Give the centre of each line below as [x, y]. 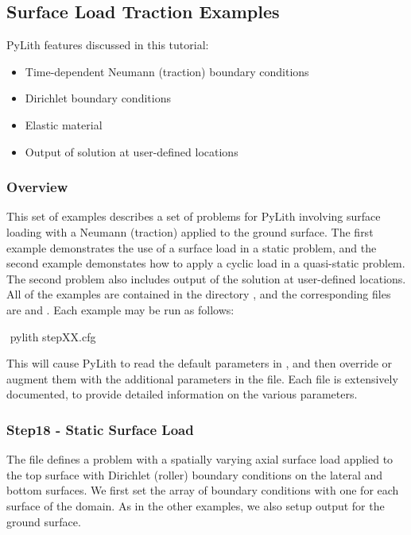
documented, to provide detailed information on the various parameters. [182, 394]
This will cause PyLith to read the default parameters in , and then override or [200, 363]
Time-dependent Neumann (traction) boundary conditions [167, 71]
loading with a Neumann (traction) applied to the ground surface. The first [190, 231]
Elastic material [64, 124]
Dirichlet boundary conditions [98, 98]
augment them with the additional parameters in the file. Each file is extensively [202, 378]
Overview [37, 187]
